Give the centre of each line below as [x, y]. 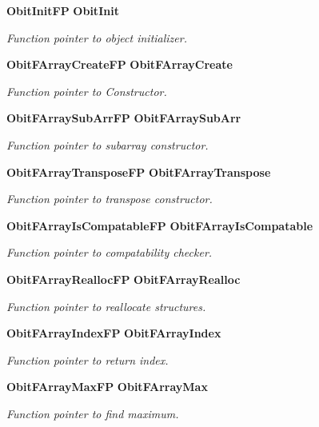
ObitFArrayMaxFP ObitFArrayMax [107, 387]
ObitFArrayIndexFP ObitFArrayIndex [114, 333]
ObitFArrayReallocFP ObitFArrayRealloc [124, 279]
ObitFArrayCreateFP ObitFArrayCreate [120, 64]
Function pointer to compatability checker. [110, 252]
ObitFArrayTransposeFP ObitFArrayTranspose [139, 172]
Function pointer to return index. [88, 359]
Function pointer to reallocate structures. [106, 306]
